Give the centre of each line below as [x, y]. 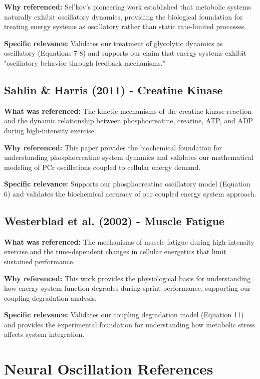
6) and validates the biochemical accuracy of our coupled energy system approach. [130, 193]
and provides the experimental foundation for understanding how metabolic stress [130, 324]
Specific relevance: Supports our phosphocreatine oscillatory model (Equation [127, 184]
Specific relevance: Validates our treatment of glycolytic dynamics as [113, 43]
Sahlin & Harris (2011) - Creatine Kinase [113, 89]
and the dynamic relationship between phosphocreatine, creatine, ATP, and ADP [129, 121]
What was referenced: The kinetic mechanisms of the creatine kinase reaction [128, 111]
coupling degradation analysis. [50, 298]
